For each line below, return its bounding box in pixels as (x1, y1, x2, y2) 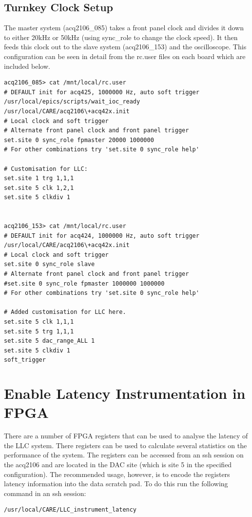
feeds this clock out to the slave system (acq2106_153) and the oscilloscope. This (4, 41, 247, 52)
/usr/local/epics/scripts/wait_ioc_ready (4, 98, 140, 105)
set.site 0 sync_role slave (4, 261, 95, 268)
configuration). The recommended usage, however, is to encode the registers (4, 469, 230, 479)
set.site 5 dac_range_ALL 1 (4, 337, 95, 345)
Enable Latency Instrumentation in (4, 383, 246, 403)
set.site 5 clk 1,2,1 (4, 184, 74, 191)
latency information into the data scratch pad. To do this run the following (4, 478, 228, 489)
